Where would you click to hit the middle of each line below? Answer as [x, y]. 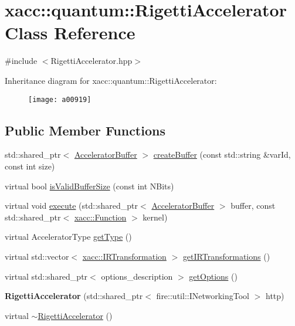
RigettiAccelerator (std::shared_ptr [74, 296]
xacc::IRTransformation [124, 256]
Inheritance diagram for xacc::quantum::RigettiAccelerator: [111, 80]
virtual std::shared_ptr [46, 276]
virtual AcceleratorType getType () [68, 237]
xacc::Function [100, 217]
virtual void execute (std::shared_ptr [72, 206]
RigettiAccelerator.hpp [91, 61]
